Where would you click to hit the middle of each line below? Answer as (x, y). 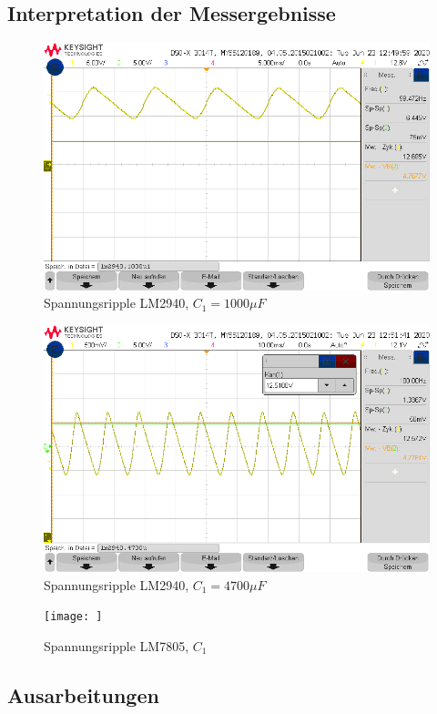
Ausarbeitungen (83, 694)
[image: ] (73, 617)
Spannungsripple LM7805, (117, 645)
